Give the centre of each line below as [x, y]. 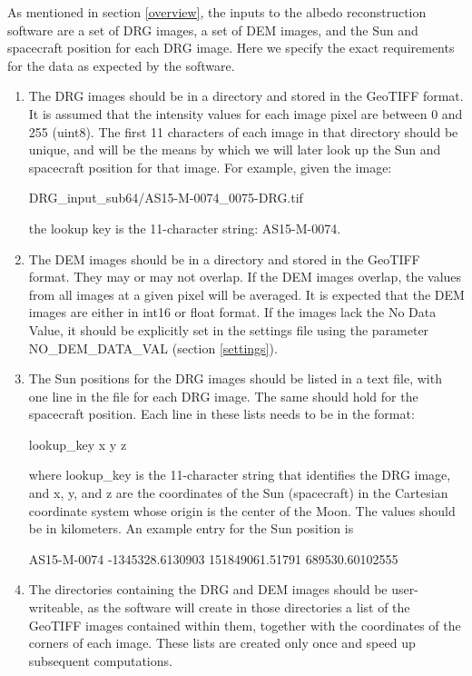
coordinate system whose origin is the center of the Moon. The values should [242, 510]
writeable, [56, 607]
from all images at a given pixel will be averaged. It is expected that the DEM [246, 294]
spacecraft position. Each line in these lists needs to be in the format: [221, 414]
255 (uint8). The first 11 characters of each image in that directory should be [243, 131]
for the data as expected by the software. [121, 65]
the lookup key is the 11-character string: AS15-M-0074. [185, 228]
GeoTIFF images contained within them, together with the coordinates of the [245, 625]
